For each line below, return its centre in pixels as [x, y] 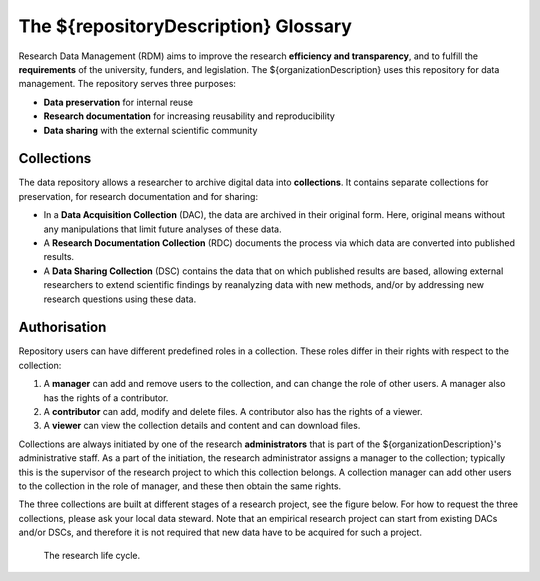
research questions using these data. [120, 299]
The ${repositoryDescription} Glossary [185, 26]
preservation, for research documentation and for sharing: [138, 196]
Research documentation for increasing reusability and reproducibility [189, 116]
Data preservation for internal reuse [118, 102]
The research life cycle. [91, 555]
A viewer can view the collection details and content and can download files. [202, 426]
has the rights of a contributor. [106, 397]
